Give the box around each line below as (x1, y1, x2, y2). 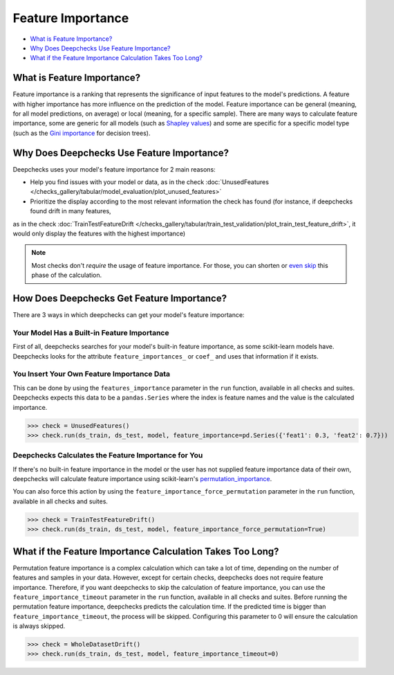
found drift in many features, (30, 207, 111, 215)
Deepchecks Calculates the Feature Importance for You (12, 451, 203, 460)
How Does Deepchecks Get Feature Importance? (12, 293, 227, 305)
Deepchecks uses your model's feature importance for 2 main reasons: (12, 165, 216, 173)
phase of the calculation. (31, 271, 102, 280)
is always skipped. (12, 622, 66, 630)
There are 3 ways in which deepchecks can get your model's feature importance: (12, 311, 245, 319)
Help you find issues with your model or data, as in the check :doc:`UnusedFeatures (30, 178, 270, 186)
